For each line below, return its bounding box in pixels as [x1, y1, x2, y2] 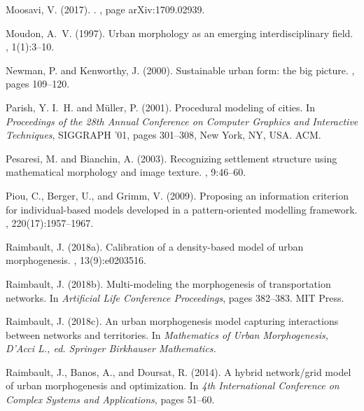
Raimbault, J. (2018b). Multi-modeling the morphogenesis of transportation [6, 276, 331, 291]
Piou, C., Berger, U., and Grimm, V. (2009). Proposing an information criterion [6, 188, 349, 202]
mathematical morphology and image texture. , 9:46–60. [6, 165, 246, 179]
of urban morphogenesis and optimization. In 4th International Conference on [6, 378, 339, 393]
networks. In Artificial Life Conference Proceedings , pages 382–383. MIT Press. [6, 290, 344, 305]
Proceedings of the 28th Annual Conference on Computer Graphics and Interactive [6, 113, 358, 128]
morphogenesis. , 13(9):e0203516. [6, 253, 146, 267]
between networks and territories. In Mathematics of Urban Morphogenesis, [6, 327, 329, 342]
